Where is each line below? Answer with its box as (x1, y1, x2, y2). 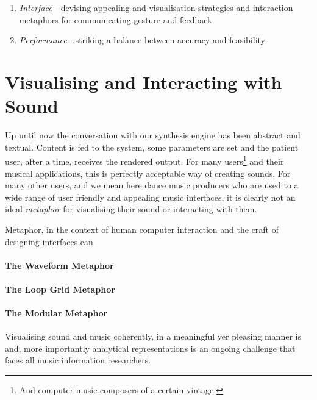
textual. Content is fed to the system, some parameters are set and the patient (5, 140, 299, 153)
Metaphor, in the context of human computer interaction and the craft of (5, 223, 279, 235)
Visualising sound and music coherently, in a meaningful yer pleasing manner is (5, 330, 301, 343)
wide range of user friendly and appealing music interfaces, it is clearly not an (5, 190, 296, 203)
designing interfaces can (5, 235, 93, 248)
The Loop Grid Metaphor (5, 282, 115, 295)
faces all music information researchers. (5, 354, 151, 366)
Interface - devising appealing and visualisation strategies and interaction (19, 1, 293, 13)
